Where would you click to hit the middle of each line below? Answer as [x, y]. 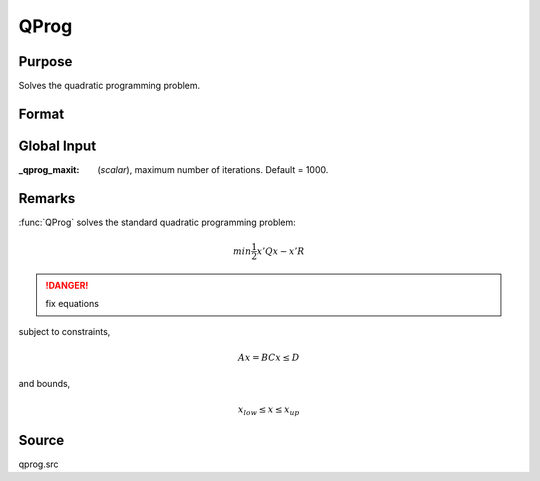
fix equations [72, 304]
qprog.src [38, 464]
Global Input [57, 145]
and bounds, [44, 384]
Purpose [45, 61]
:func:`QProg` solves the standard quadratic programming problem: [157, 222]
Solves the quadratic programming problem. [109, 86]
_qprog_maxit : [49, 169]
